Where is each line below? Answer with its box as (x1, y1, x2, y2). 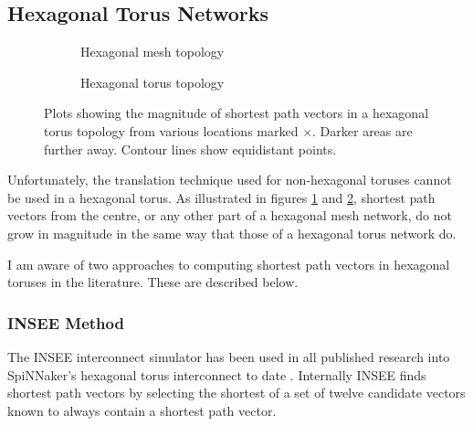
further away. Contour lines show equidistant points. (44, 139, 337, 158)
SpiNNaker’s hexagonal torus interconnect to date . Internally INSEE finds (7, 365, 426, 384)
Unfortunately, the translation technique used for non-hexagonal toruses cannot (7, 170, 452, 189)
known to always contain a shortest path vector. (7, 400, 277, 420)
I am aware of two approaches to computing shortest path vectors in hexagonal (7, 254, 450, 273)
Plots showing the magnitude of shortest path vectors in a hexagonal (44, 103, 429, 122)
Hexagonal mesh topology (80, 42, 225, 61)
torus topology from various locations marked (44, 121, 299, 140)
